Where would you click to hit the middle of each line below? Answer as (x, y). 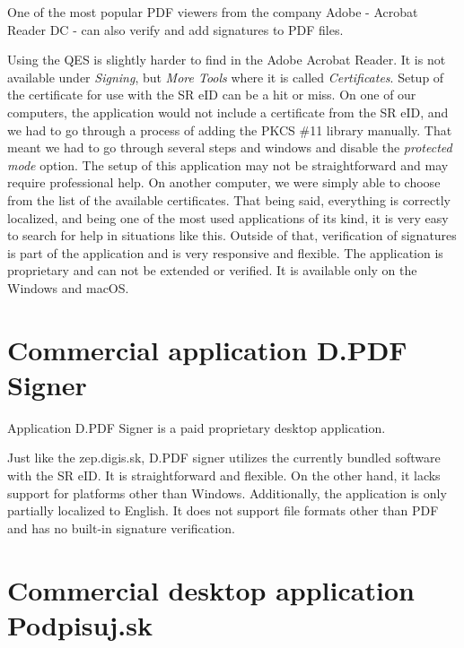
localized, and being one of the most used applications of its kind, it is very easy (228, 217)
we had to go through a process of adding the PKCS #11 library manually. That (230, 130)
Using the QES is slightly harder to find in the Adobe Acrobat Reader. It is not (227, 60)
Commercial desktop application (211, 589)
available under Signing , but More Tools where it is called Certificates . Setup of (226, 77)
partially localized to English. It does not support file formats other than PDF (223, 510)
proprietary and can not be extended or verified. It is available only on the (212, 270)
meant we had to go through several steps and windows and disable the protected (230, 147)
